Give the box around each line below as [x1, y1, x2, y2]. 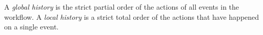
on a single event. [4, 21, 59, 32]
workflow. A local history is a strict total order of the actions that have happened [4, 11, 259, 22]
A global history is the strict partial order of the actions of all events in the [4, 2, 239, 12]
